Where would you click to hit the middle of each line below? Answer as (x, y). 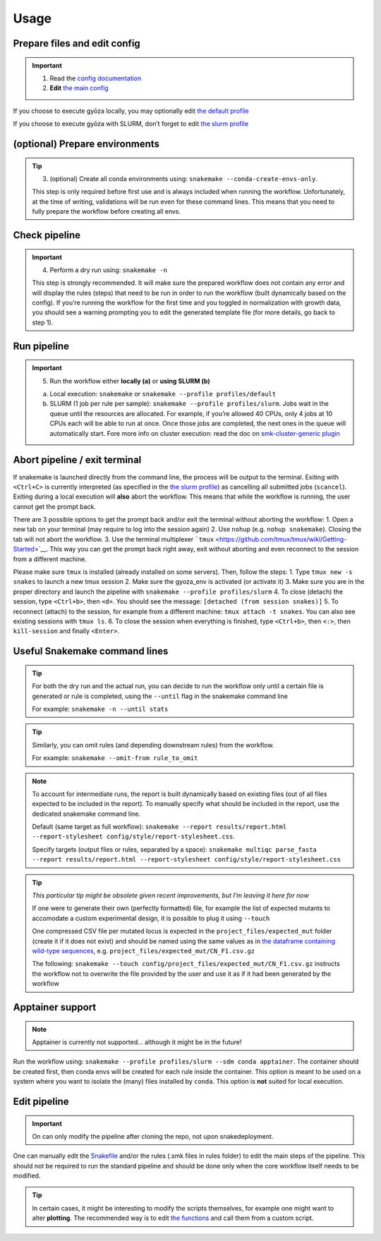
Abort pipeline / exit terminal (77, 460)
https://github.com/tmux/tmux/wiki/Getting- (283, 539)
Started (24, 549)
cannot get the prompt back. (55, 506)
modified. (27, 1176)
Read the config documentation (96, 78)
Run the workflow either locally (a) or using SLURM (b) (130, 381)
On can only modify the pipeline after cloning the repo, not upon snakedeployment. (153, 1136)
